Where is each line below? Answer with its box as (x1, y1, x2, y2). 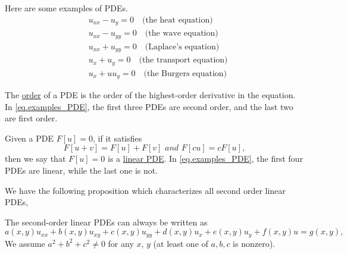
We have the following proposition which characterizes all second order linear (5, 184, 286, 196)
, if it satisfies (92, 131, 142, 144)
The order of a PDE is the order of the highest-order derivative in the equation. (5, 89, 296, 101)
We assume (5, 237, 45, 249)
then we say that (5, 152, 66, 165)
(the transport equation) (139, 56, 228, 65)
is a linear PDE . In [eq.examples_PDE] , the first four (108, 152, 303, 165)
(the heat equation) (142, 15, 213, 24)
